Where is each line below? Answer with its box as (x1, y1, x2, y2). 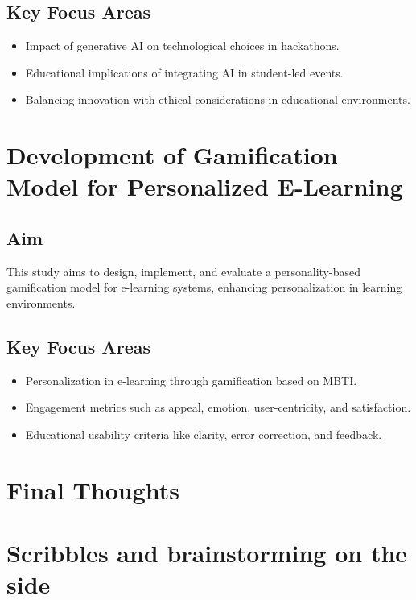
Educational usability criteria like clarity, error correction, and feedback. (25, 425, 382, 442)
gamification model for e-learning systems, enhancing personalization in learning (6, 279, 402, 296)
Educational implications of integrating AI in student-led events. (25, 64, 344, 81)
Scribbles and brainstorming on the (6, 536, 408, 569)
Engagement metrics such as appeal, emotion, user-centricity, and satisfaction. (25, 399, 411, 416)
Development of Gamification (6, 139, 338, 172)
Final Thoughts (6, 473, 180, 506)
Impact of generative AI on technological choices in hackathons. (25, 37, 340, 54)
